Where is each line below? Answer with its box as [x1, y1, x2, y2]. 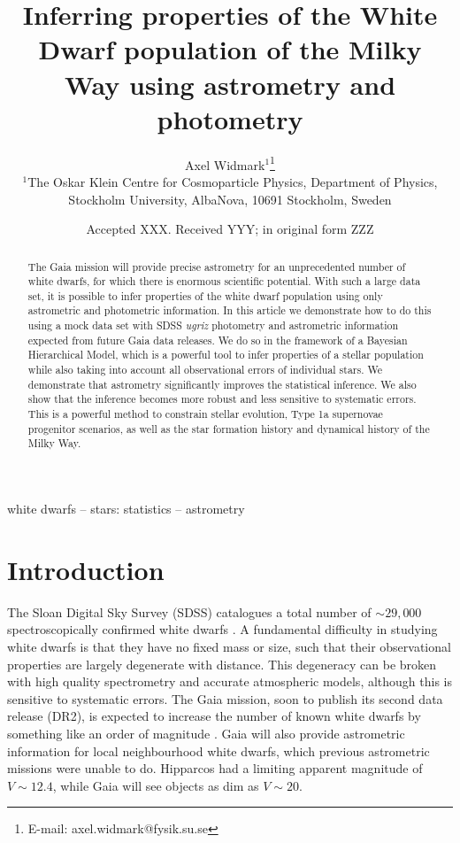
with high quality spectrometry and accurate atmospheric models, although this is [7, 672, 453, 691]
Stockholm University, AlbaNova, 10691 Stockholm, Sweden [68, 189, 392, 208]
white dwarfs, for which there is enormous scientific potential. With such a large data [27, 274, 421, 289]
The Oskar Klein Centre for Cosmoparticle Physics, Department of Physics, [27, 172, 438, 190]
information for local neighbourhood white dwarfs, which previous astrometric [7, 741, 430, 760]
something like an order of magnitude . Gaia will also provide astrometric [7, 723, 405, 742]
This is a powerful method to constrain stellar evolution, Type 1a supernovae [27, 406, 383, 421]
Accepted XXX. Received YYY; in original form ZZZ [86, 220, 374, 238]
